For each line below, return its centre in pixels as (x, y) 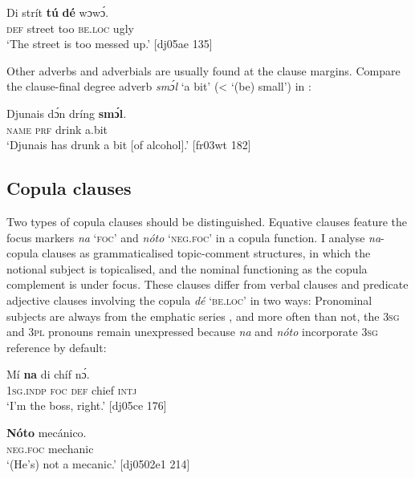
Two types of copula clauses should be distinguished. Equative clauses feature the (207, 221)
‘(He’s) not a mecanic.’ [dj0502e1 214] (98, 464)
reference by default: (57, 347)
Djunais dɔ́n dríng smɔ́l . (67, 113)
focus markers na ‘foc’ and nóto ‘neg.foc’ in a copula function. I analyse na (194, 237)
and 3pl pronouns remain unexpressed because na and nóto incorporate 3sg (192, 332)
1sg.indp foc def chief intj (72, 389)
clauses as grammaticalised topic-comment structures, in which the (206, 253)
